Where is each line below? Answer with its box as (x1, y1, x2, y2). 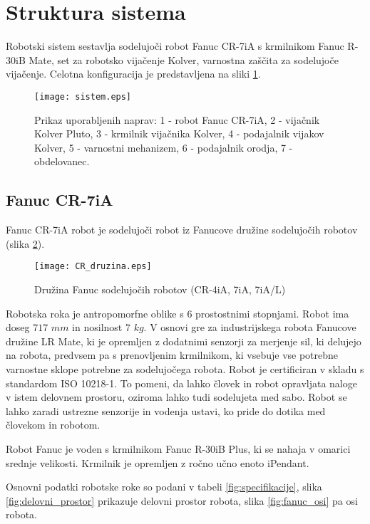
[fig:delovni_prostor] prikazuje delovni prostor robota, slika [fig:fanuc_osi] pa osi (6, 493, 358, 508)
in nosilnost (72, 320, 123, 335)
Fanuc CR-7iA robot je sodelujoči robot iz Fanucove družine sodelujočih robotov (6, 222, 358, 237)
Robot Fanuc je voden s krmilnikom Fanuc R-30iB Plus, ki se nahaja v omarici (6, 441, 351, 456)
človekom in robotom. (6, 417, 101, 432)
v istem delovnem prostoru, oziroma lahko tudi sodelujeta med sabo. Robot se (6, 389, 347, 404)
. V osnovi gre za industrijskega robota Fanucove (143, 320, 356, 335)
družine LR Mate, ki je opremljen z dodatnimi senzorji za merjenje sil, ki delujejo (6, 333, 361, 348)
